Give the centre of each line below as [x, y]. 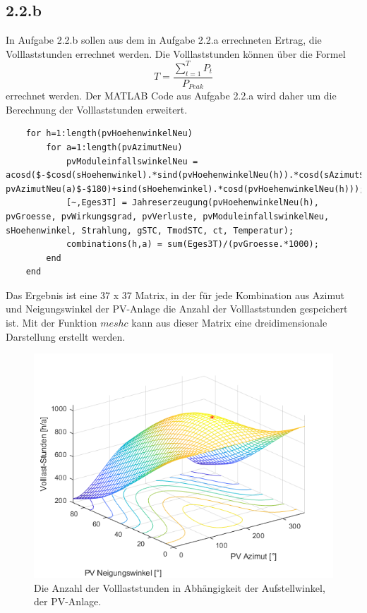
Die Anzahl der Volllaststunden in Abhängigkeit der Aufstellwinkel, [180, 587]
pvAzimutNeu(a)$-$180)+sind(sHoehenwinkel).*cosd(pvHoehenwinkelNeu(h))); [185, 189]
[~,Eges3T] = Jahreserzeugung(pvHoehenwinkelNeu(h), [192, 203]
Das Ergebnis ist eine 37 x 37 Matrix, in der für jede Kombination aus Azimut [175, 295]
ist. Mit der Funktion [52, 323]
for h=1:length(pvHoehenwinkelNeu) [109, 134]
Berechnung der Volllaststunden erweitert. [97, 109]
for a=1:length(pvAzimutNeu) [114, 147]
